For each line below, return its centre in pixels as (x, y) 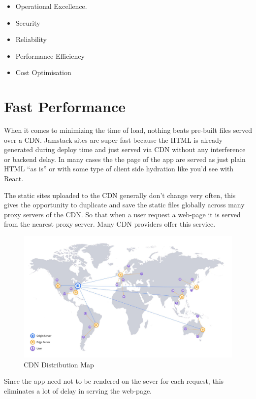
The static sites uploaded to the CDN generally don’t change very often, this (120, 195)
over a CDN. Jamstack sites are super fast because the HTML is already (113, 140)
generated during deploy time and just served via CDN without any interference (125, 149)
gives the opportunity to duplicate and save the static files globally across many (124, 205)
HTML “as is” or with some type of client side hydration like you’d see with (119, 169)
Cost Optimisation (43, 72)
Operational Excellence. (51, 6)
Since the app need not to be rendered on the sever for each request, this (114, 381)
